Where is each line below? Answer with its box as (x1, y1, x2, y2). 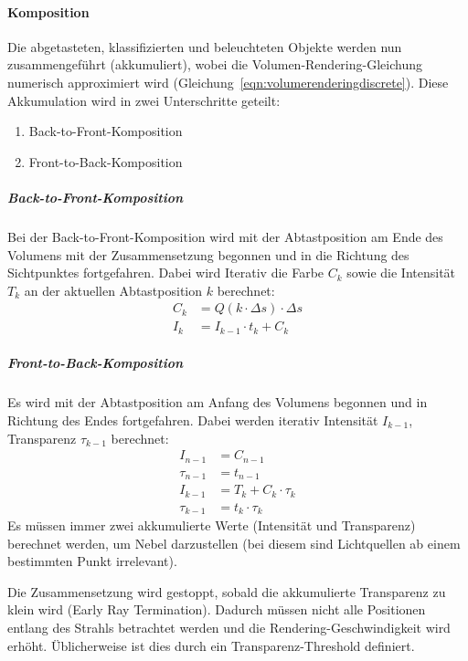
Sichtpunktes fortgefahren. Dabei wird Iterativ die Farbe (7, 263, 324, 282)
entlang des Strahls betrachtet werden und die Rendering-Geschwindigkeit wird (7, 618, 451, 637)
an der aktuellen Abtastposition (24, 280, 203, 299)
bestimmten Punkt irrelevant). (7, 551, 177, 571)
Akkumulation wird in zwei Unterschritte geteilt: (7, 90, 281, 110)
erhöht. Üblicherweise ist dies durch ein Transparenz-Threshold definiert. (7, 635, 415, 655)
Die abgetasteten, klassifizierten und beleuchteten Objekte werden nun (7, 37, 402, 56)
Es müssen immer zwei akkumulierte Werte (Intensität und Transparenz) (7, 516, 416, 535)
